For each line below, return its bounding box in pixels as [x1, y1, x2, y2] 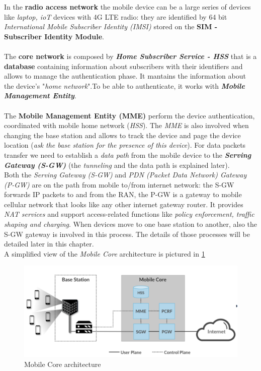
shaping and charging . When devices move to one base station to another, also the [4, 219, 257, 229]
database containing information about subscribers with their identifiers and [4, 60, 243, 71]
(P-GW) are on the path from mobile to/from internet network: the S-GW [4, 179, 234, 190]
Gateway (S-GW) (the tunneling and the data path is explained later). [4, 159, 230, 170]
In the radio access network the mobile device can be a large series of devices [4, 2, 251, 12]
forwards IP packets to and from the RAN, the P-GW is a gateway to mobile [4, 189, 242, 200]
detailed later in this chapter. [4, 238, 94, 249]
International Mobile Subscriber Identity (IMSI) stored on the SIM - [4, 21, 218, 32]
